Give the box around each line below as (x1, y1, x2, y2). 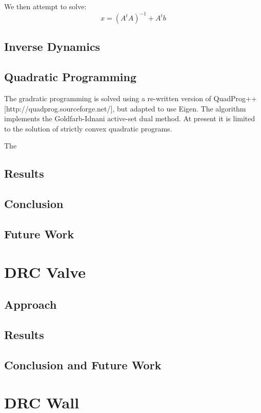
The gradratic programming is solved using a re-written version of (4, 93, 211, 104)
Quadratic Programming (4, 69, 137, 85)
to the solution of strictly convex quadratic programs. (4, 123, 172, 134)
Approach (4, 296, 57, 312)
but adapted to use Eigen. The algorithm (116, 103, 246, 114)
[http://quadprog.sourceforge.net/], (4, 103, 115, 114)
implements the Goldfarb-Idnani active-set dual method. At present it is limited (4, 113, 255, 124)
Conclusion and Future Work (4, 356, 162, 372)
